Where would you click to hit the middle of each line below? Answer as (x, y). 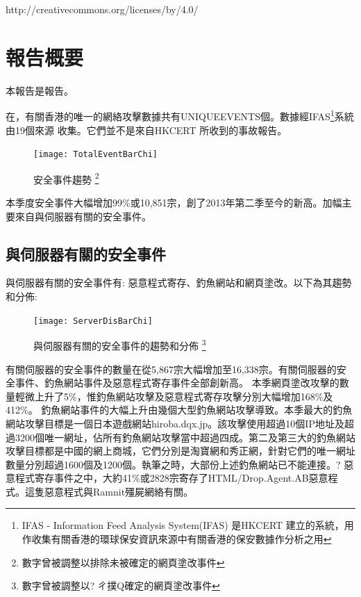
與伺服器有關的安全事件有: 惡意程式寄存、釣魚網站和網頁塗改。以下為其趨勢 (179, 283)
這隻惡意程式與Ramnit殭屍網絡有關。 (109, 491)
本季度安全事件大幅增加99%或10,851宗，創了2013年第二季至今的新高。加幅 (174, 203)
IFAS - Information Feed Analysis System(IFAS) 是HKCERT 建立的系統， (183, 525)
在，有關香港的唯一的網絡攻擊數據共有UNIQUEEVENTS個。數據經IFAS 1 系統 (180, 115)
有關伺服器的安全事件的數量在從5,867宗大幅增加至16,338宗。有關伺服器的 (171, 369)
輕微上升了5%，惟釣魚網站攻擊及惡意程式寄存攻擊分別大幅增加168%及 (174, 396)
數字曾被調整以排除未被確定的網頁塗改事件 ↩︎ (123, 562)
